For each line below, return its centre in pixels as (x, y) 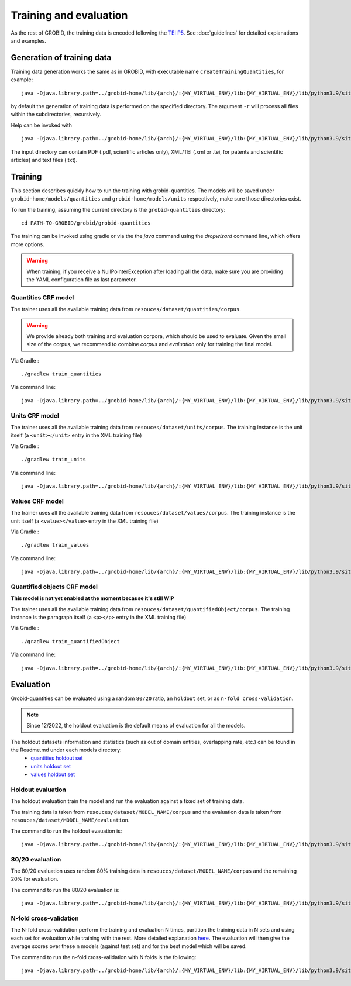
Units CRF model (35, 415)
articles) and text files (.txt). (44, 160)
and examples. (28, 40)
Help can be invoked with (42, 125)
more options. (27, 244)
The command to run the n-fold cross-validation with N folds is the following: (104, 957)
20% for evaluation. (35, 879)
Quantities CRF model (42, 297)
